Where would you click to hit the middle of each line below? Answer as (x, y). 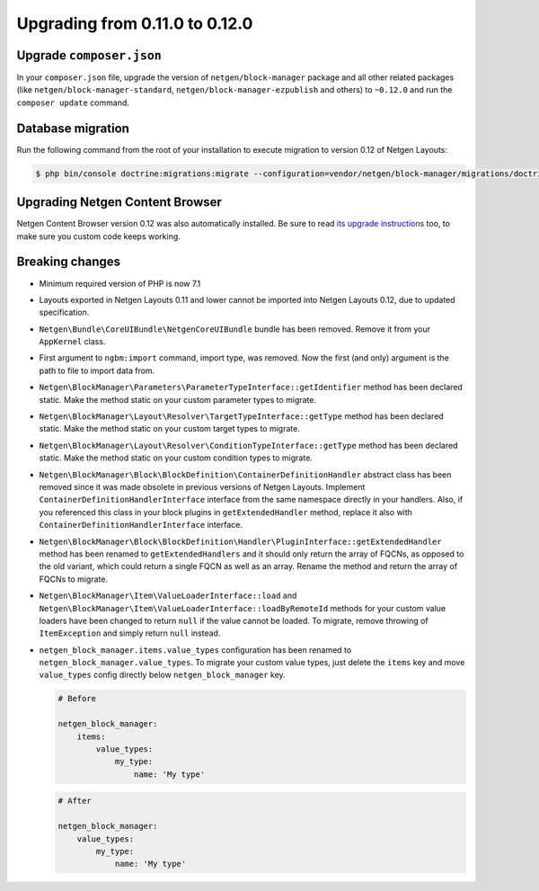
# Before (77, 699)
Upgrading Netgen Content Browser (119, 202)
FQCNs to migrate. (73, 579)
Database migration (73, 128)
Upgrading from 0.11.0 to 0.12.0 (135, 23)
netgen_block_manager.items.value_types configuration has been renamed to (195, 650)
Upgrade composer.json (89, 55)
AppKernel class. (72, 342)
